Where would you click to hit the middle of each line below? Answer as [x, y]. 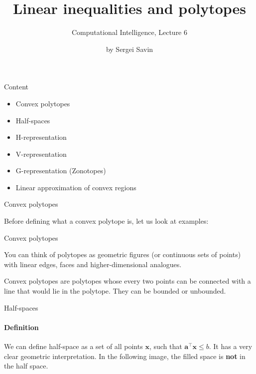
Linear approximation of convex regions [76, 187]
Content [16, 87]
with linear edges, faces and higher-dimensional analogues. [93, 264]
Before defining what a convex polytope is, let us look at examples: [106, 221]
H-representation [41, 137]
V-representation [41, 154]
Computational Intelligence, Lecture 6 [129, 32]
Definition [21, 327]
